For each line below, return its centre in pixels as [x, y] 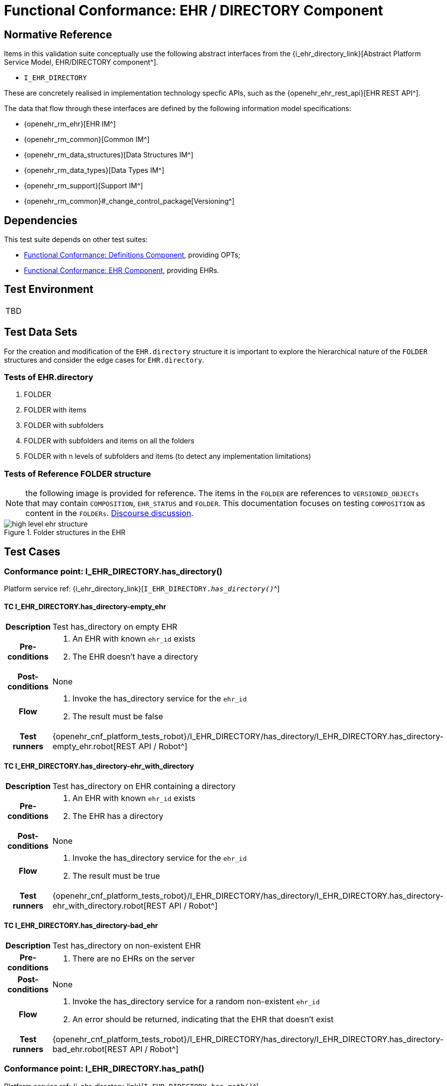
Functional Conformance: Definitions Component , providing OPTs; [132, 255]
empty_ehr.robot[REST [94, 746]
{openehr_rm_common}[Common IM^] [87, 139]
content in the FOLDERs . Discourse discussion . [110, 513]
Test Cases [32, 551]
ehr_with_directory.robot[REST [110, 905]
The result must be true [116, 876]
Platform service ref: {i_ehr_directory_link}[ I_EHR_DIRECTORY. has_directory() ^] [142, 589]
